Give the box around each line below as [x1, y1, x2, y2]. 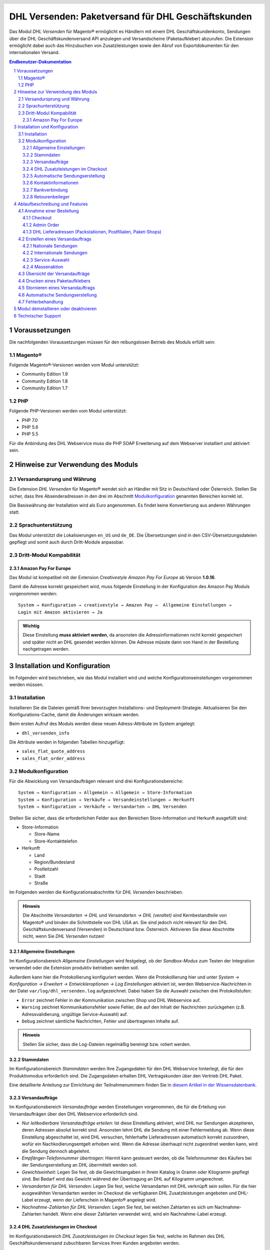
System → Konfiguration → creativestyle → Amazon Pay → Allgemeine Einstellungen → [18, 602, 232, 608]
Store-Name [34, 831, 60, 837]
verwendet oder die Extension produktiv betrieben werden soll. [9, 965, 139, 971]
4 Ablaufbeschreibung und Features [13, 200, 88, 207]
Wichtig [22, 622, 40, 628]
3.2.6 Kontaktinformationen [22, 180, 79, 186]
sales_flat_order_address [21, 755, 85, 761]
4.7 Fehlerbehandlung [18, 299, 63, 305]
